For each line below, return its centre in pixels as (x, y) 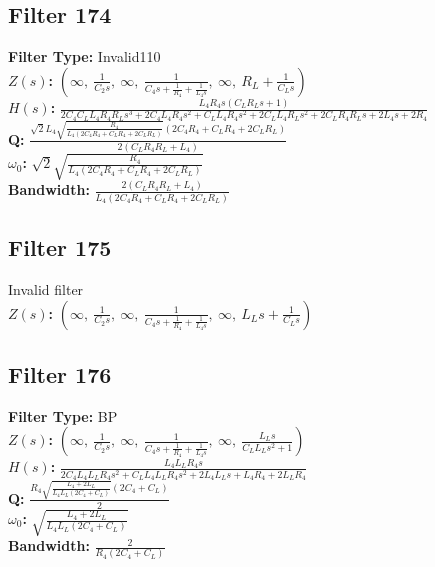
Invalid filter (46, 289)
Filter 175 (60, 247)
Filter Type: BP (63, 415)
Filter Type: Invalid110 (84, 56)
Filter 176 (60, 374)
